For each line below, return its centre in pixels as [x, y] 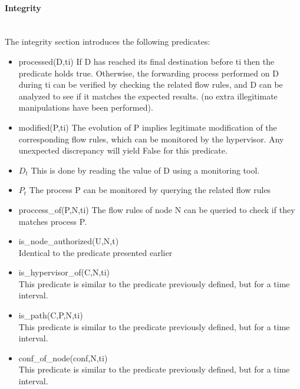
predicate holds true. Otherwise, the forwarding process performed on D [149, 73]
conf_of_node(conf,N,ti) [63, 358]
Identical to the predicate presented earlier [95, 252]
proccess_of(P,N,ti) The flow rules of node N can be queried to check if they [157, 209]
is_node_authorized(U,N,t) [69, 241]
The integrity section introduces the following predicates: [108, 41]
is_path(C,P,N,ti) [51, 315]
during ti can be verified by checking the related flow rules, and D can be [151, 84]
